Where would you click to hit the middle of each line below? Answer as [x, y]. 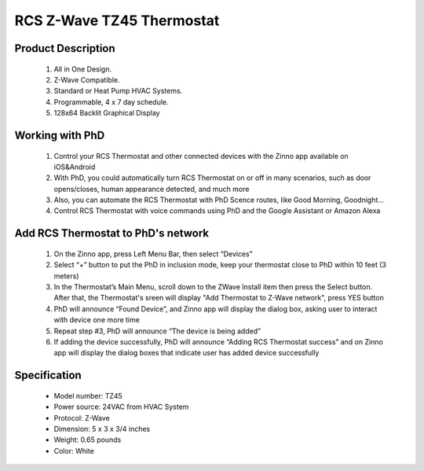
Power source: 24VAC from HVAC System [121, 407]
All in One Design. [82, 69]
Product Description [65, 48]
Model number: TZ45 [88, 396]
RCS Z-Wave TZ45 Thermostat [117, 20]
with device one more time [97, 320]
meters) [66, 276]
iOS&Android [75, 167]
